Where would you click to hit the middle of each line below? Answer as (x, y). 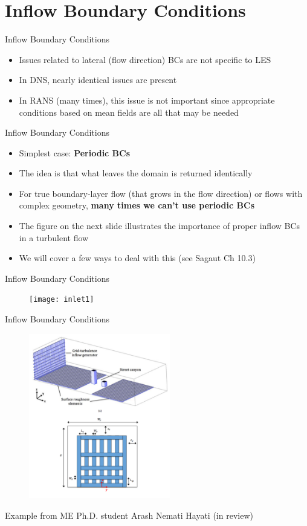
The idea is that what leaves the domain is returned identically (136, 173)
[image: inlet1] (62, 300)
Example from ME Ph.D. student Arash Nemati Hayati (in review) (129, 515)
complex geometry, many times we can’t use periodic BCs (137, 205)
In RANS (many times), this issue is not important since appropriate (147, 100)
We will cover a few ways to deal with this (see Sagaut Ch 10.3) (137, 258)
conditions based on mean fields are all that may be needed (129, 112)
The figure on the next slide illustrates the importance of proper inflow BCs (160, 226)
